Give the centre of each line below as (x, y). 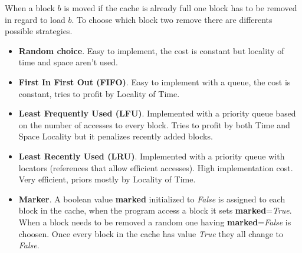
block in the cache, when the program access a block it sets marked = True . (155, 210)
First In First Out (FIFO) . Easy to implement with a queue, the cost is (155, 81)
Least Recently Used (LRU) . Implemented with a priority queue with (152, 156)
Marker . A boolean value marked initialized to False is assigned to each (152, 199)
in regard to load (35, 19)
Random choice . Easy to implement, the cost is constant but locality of (151, 50)
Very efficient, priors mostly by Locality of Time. (107, 179)
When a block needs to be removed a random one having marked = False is (155, 222)
